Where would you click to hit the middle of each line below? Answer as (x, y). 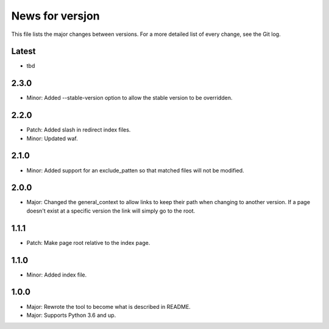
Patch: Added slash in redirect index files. (79, 130)
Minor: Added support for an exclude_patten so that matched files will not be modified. (135, 170)
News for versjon (55, 16)
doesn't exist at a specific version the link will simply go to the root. (111, 211)
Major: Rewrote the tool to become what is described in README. (109, 306)
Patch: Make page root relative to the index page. (88, 242)
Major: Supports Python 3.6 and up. (71, 315)
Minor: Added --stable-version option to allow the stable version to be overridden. (129, 98)
